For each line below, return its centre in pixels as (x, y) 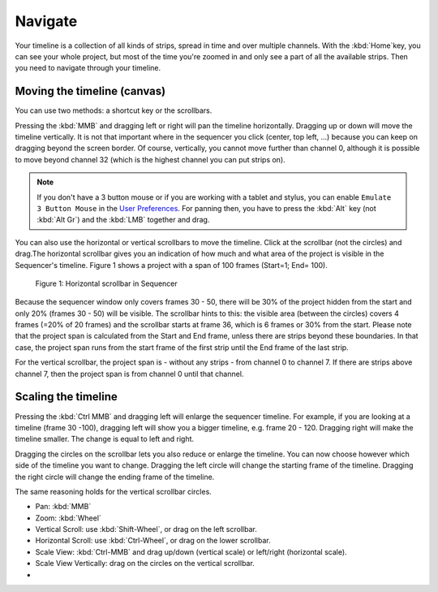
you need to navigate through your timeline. (88, 68)
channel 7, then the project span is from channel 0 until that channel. (129, 374)
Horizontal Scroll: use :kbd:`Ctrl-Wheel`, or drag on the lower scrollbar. (153, 541)
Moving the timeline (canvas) (90, 91)
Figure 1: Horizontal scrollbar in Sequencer (106, 283)
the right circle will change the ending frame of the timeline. (115, 477)
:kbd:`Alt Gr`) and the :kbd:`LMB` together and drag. (123, 220)
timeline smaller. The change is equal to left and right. (105, 439)
